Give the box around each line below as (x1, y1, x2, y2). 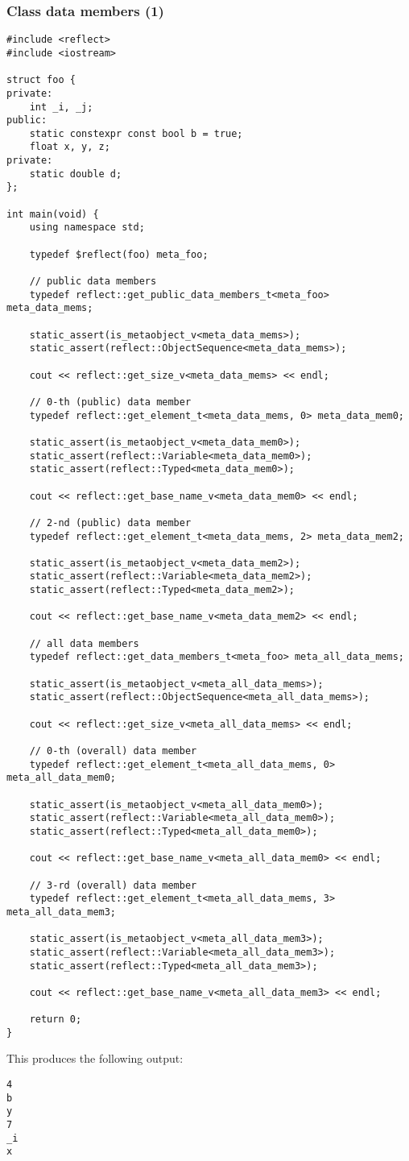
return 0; (29, 1014, 82, 1026)
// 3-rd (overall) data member (29, 879, 197, 891)
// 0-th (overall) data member (29, 745, 197, 757)
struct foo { (6, 74, 76, 86)
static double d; (29, 168, 122, 180)
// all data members (29, 637, 139, 649)
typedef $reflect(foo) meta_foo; (29, 248, 209, 260)
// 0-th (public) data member (29, 396, 192, 408)
